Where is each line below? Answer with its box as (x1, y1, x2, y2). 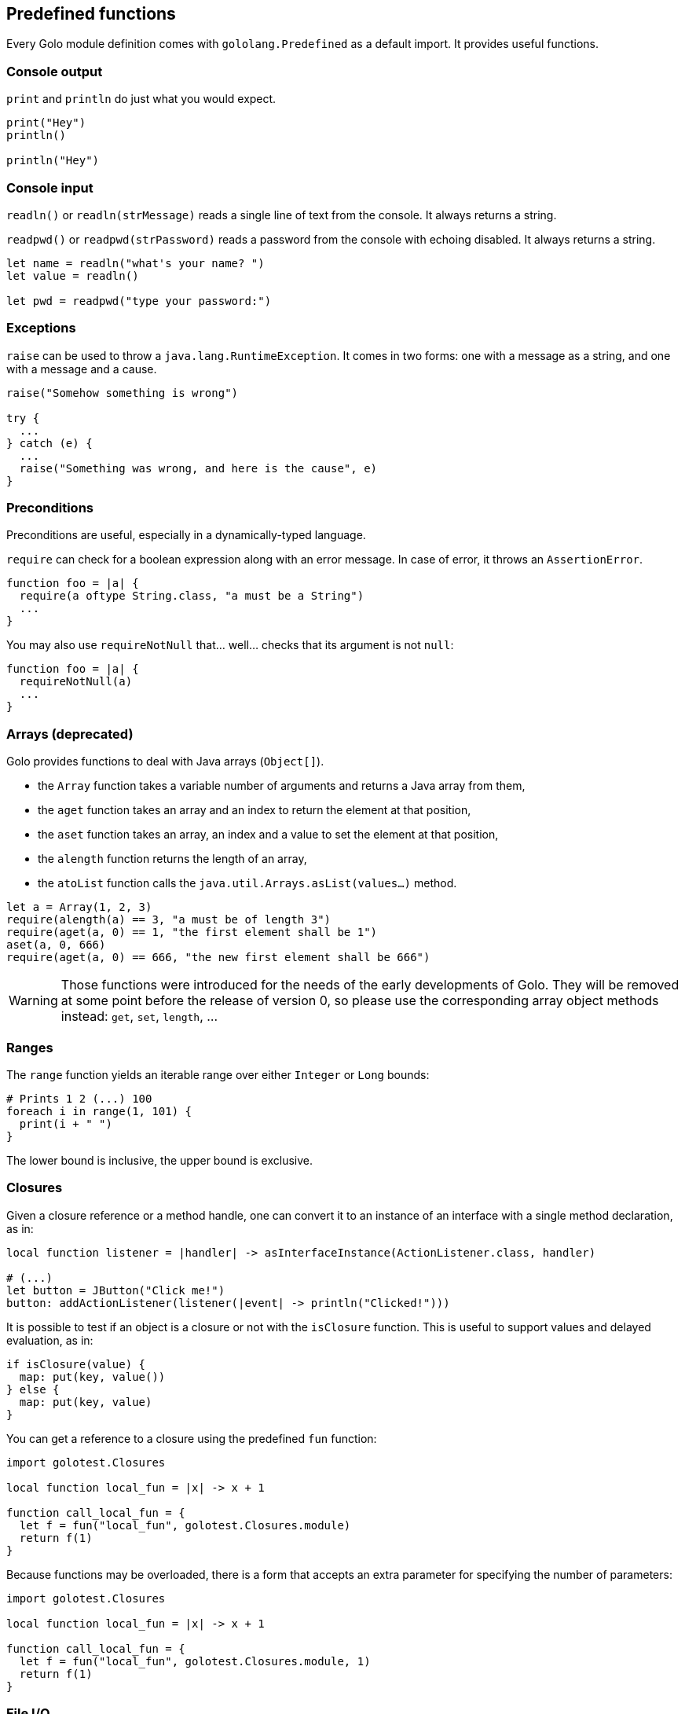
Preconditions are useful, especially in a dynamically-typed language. (6, 528, 366, 542)
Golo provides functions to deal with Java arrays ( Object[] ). (6, 754, 324, 769)
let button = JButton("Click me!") (6, 1283, 225, 1297)
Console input (6, 179, 93, 196)
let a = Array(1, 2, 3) (6, 901, 152, 914)
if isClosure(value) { (6, 1357, 146, 1371)
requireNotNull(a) (19, 675, 133, 688)
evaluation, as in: (6, 1333, 93, 1347)
